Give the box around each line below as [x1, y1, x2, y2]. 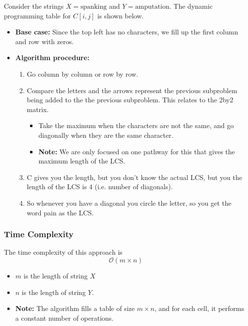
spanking [80, 3, 107, 10]
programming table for [4, 10, 71, 20]
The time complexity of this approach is [4, 247, 123, 257]
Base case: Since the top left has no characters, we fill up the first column [15, 27, 238, 37]
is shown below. [97, 10, 144, 20]
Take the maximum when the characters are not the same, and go [38, 120, 234, 130]
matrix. [27, 104, 49, 114]
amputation [135, 3, 170, 10]
